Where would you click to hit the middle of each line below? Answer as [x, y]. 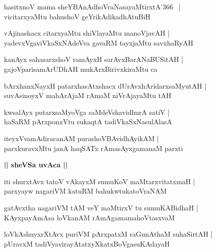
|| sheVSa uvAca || [36, 165]
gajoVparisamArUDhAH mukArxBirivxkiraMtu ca [81, 69]
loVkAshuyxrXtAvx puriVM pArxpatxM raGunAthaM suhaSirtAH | [108, 234]
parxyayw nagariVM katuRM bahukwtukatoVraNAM [85, 191]
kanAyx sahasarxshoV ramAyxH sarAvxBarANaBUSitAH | [94, 59]
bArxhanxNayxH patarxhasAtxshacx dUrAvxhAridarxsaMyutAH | [105, 85]
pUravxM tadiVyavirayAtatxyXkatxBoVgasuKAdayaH [87, 243]
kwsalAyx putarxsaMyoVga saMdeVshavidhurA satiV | [87, 112]
